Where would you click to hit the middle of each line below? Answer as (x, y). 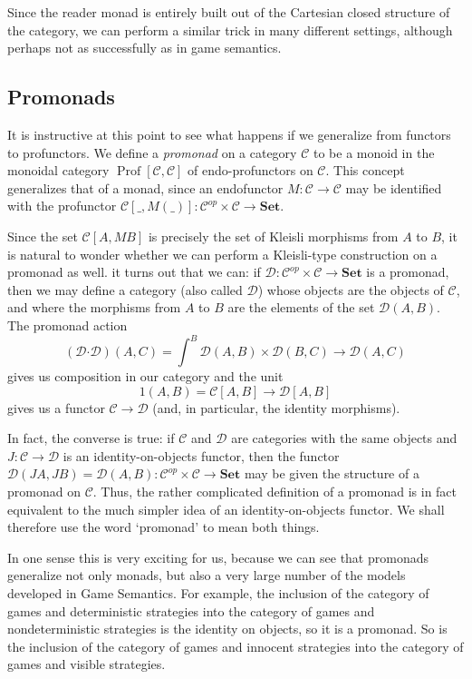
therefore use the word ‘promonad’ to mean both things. (164, 527)
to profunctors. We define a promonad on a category (152, 152)
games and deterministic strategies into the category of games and (191, 610)
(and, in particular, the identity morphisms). (276, 407)
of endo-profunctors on (250, 170)
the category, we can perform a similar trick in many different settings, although (230, 30)
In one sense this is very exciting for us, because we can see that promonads (218, 557)
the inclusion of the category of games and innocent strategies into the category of (236, 646)
